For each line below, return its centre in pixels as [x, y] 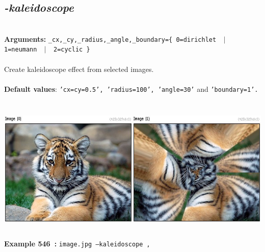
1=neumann [21, 50]
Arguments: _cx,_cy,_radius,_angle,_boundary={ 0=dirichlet [110, 39]
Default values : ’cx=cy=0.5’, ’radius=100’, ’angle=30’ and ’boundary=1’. [131, 89]
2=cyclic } [72, 50]
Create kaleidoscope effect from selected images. [79, 69]
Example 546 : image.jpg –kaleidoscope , [77, 243]
